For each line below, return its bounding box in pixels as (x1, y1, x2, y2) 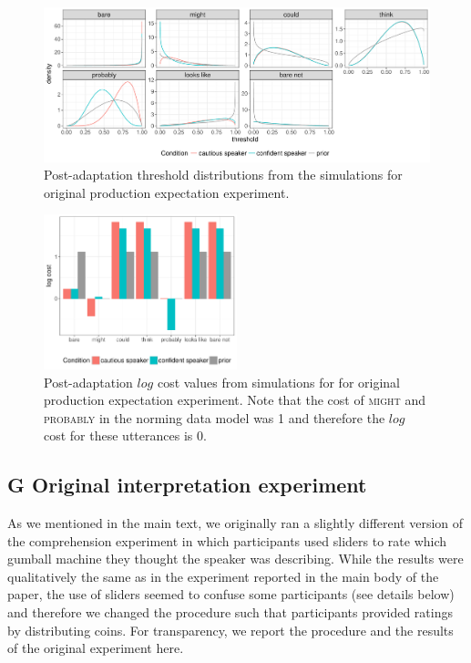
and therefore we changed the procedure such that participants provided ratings (7, 603, 453, 622)
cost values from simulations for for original (157, 372, 400, 391)
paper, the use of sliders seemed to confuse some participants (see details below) (7, 585, 455, 604)
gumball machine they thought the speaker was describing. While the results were (7, 549, 464, 568)
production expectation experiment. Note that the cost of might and (44, 390, 425, 409)
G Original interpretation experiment (7, 471, 367, 499)
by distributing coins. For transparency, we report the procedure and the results (7, 620, 454, 639)
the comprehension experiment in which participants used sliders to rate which (7, 531, 447, 550)
